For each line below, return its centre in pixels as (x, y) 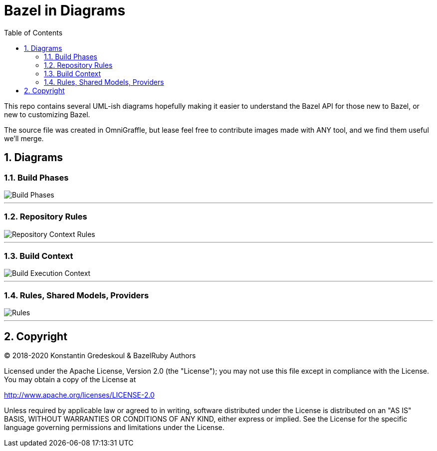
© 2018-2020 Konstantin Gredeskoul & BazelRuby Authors (100, 356)
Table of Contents (33, 32)
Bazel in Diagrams (65, 10)
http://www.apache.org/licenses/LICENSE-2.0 (79, 395)
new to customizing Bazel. (47, 114)
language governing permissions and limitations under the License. (114, 428)
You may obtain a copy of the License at (70, 380)
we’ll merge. (24, 138)
